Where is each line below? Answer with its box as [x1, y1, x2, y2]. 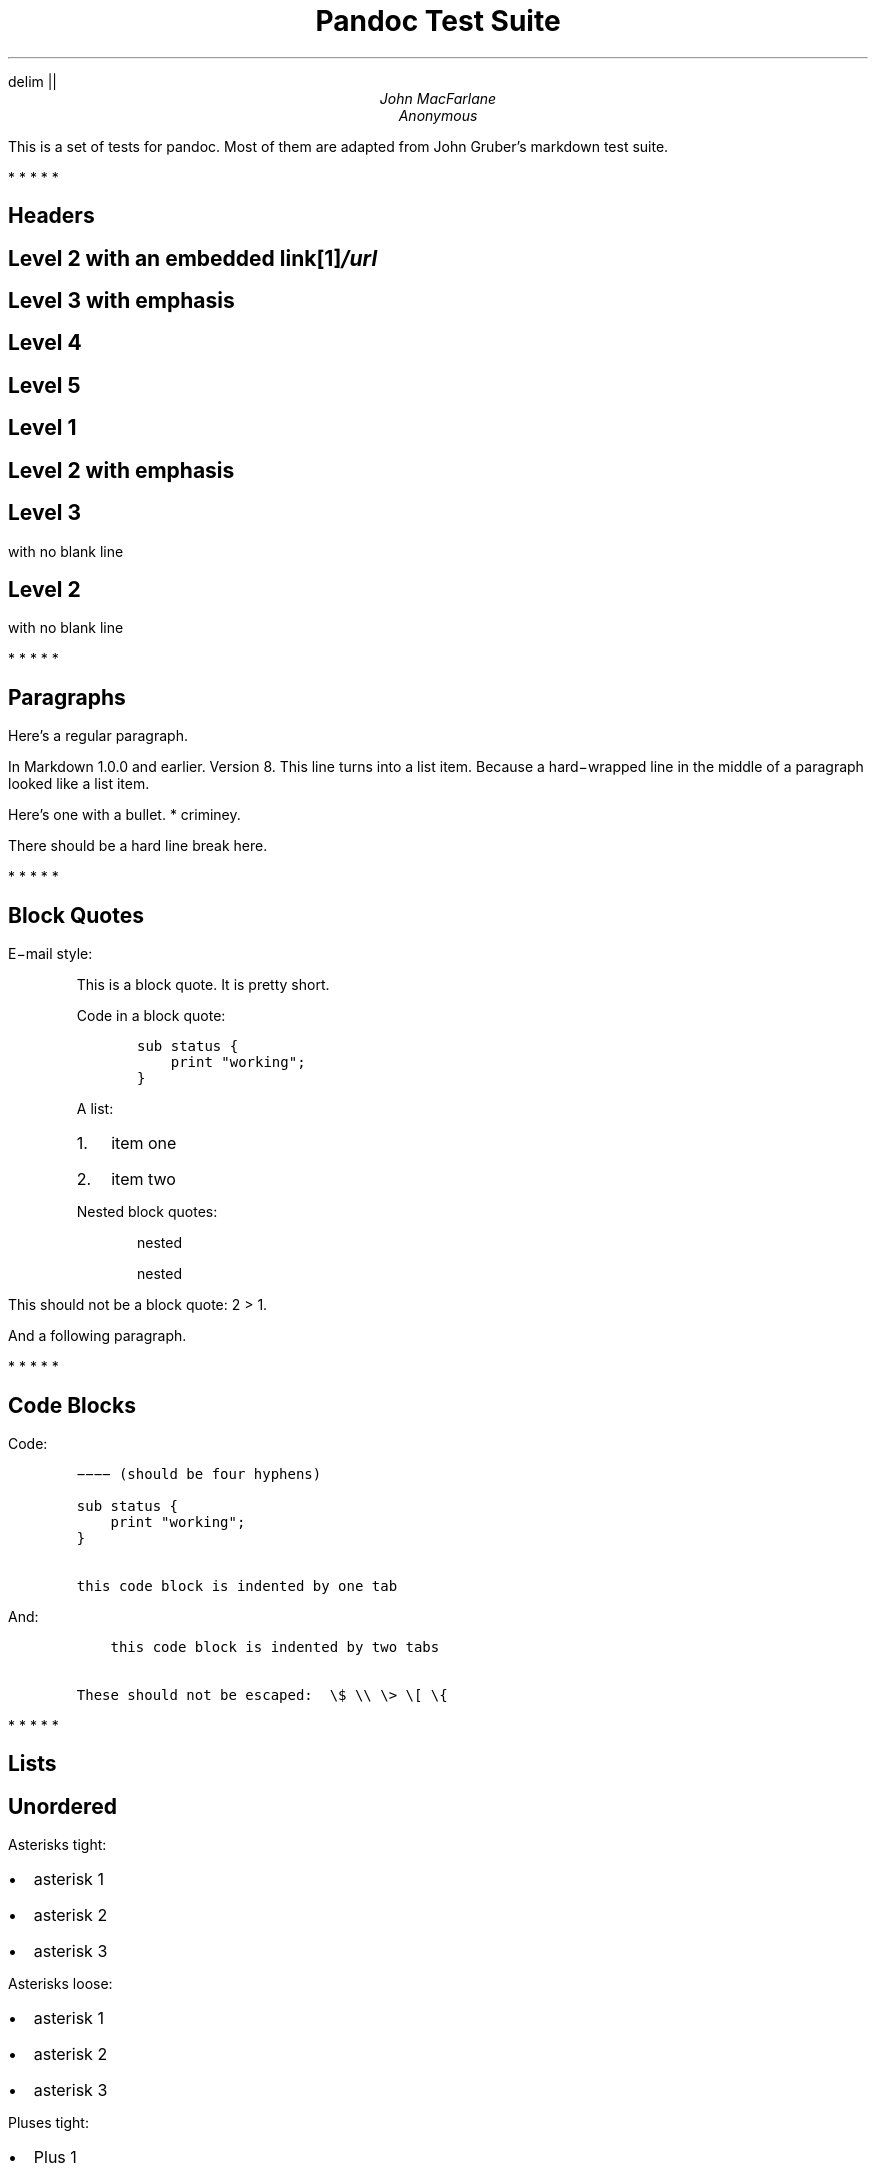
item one [111, 1133, 177, 1154]
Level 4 [8, 330, 82, 356]
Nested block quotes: [76, 1203, 218, 1221]
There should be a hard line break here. [8, 837, 268, 855]
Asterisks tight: [8, 1836, 107, 1854]
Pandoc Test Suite [315, 4, 561, 38]
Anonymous [398, 106, 478, 124]
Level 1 [8, 415, 77, 441]
